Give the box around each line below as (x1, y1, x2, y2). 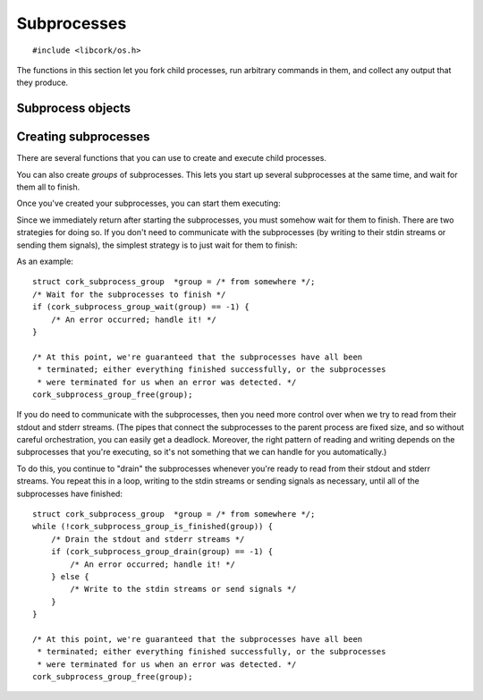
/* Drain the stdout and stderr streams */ (50, 534, 245, 544)
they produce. (16, 77, 69, 89)
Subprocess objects (16, 101, 131, 116)
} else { (50, 571, 89, 581)
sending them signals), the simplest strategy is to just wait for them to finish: (16, 240, 298, 250)
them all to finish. (16, 181, 80, 192)
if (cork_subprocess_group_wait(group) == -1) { (32, 302, 250, 312)
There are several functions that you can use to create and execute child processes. (16, 153, 326, 164)
